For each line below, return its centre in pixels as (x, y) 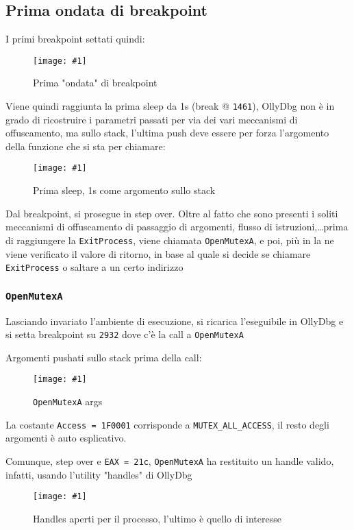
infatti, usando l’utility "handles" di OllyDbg (99, 474)
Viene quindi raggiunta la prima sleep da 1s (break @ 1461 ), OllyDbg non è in (170, 106)
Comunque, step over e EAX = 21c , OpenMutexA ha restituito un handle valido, (170, 461)
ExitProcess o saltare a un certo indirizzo (94, 267)
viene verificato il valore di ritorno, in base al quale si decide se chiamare (158, 253)
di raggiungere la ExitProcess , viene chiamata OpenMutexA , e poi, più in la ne (170, 240)
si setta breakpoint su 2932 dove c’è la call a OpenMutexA (125, 334)
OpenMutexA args (68, 401)
